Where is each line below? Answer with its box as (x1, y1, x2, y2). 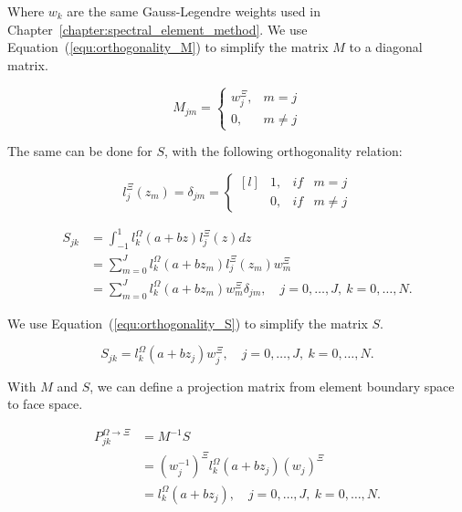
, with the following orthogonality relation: (164, 141, 403, 161)
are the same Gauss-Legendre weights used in (67, 2, 320, 20)
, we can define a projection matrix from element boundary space (89, 376, 455, 395)
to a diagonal (349, 37, 423, 57)
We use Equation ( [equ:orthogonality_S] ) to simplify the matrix (7, 313, 368, 332)
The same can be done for (7, 141, 152, 161)
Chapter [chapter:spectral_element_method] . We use (7, 19, 308, 38)
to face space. (7, 394, 83, 413)
